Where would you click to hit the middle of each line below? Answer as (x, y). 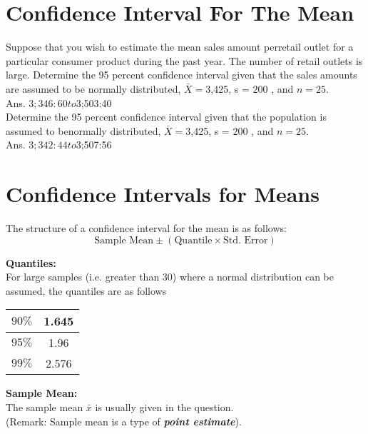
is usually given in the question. (164, 407)
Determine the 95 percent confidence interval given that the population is (166, 117)
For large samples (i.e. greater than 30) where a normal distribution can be (170, 277)
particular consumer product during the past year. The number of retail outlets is (184, 60)
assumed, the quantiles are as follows (86, 290)
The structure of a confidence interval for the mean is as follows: (146, 228)
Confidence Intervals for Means (163, 194)
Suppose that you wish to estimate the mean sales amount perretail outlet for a (180, 47)
